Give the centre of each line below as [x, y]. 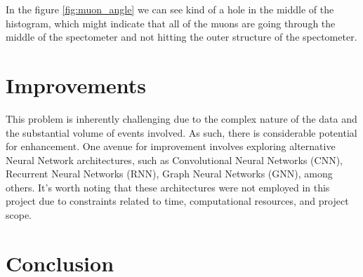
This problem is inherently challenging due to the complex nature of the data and [181, 118]
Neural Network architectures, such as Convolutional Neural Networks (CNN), [174, 160]
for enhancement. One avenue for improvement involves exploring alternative [171, 146]
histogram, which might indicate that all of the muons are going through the [171, 23]
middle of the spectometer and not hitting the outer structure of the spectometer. [181, 37]
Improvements [76, 85]
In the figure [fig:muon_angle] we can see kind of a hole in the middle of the [170, 9]
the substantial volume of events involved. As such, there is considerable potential [181, 132]
